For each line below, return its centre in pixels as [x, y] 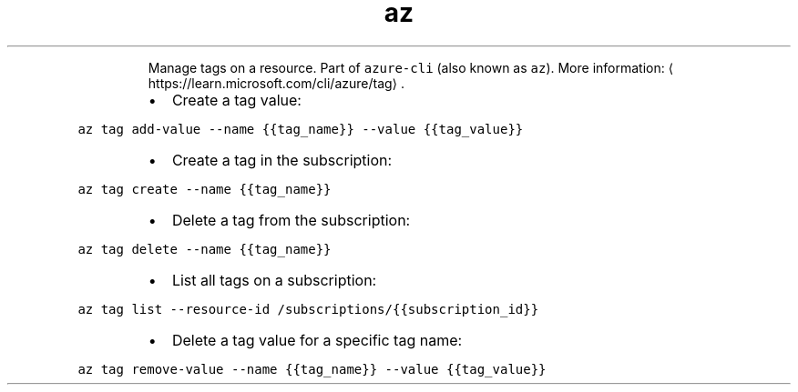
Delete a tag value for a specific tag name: [317, 340]
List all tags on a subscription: [274, 280]
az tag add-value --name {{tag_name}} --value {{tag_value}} [301, 129]
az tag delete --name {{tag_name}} [205, 249]
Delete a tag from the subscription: [291, 220]
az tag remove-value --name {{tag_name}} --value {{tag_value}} [312, 369]
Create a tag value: [236, 100]
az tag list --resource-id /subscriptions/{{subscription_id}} [308, 309]
